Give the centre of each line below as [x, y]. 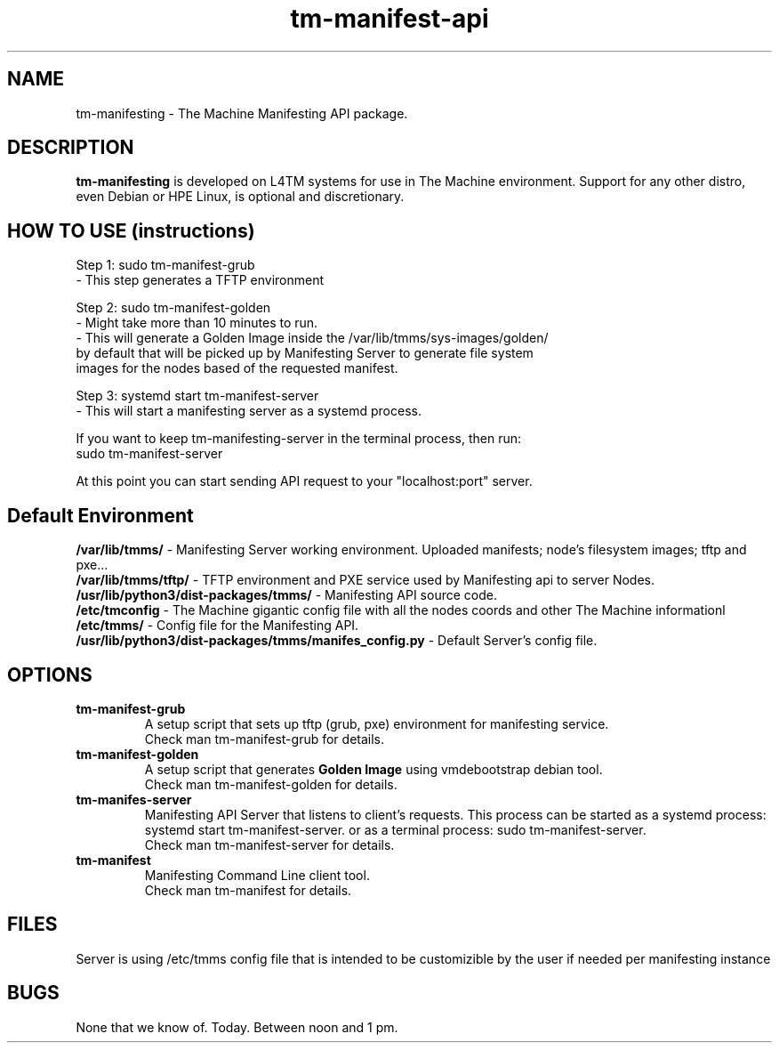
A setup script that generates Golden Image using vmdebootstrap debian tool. [373, 769]
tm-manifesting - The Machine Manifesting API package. [242, 113]
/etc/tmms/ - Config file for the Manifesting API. [217, 626]
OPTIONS [50, 674]
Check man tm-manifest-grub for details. [265, 739]
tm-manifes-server [134, 799]
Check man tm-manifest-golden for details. [271, 784]
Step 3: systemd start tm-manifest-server [197, 396]
